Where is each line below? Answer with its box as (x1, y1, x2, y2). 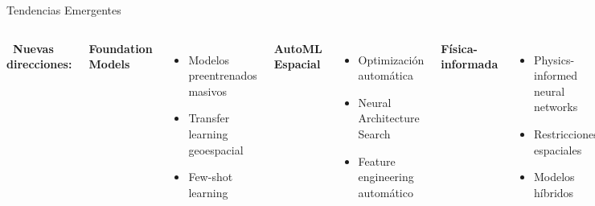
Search (358, 125, 391, 142)
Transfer (188, 109, 230, 126)
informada (441, 56, 499, 72)
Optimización (358, 51, 425, 68)
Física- (441, 39, 478, 56)
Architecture (358, 109, 420, 126)
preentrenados (188, 67, 257, 84)
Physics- (534, 51, 575, 68)
